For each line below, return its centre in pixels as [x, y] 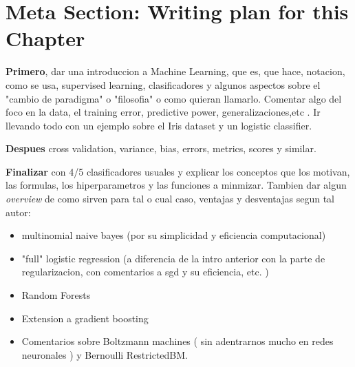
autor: [18, 212]
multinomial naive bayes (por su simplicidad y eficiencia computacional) [174, 235]
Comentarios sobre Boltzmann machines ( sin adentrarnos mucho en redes [177, 341]
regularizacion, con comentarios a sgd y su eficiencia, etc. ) [145, 272]
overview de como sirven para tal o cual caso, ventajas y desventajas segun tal [170, 199]
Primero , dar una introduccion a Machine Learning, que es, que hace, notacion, [175, 71]
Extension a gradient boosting [85, 318]
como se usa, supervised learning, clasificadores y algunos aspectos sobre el [163, 84]
